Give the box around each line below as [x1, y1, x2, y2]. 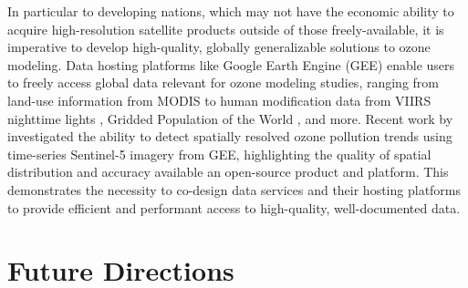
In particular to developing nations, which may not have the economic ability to [7, 2, 454, 20]
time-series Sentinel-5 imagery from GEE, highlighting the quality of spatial [7, 144, 432, 163]
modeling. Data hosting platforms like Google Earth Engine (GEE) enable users [7, 55, 455, 74]
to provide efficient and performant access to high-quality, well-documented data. [7, 198, 461, 217]
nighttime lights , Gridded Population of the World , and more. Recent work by [7, 108, 453, 128]
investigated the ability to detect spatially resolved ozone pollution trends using [7, 127, 452, 146]
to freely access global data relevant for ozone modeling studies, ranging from [7, 73, 439, 92]
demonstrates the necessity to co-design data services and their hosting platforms [7, 180, 462, 199]
